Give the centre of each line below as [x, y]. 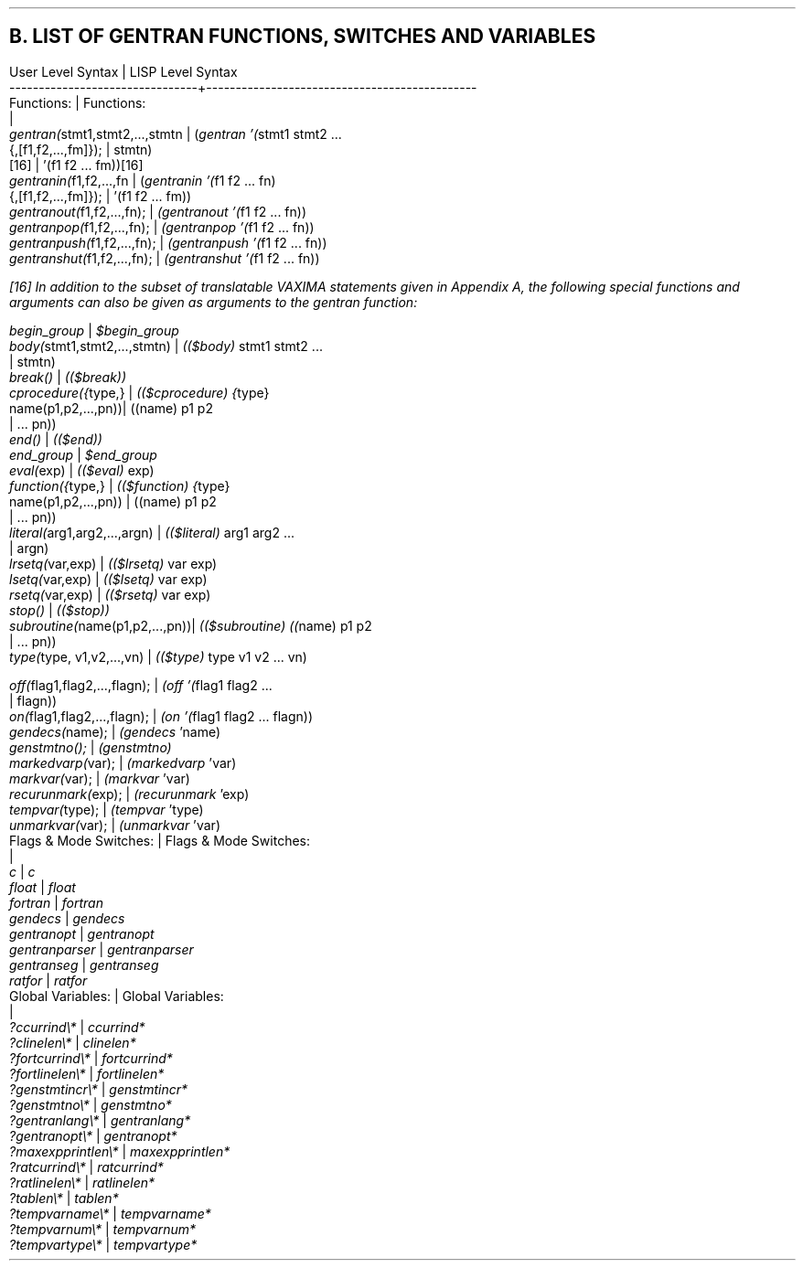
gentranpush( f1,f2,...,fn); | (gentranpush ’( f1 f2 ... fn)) [168, 242]
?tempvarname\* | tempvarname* [110, 1213]
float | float [43, 887]
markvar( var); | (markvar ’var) [100, 778]
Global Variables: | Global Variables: [117, 996]
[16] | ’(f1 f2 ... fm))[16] [76, 165]
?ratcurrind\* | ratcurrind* [86, 1167]
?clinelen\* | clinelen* [73, 1042]
